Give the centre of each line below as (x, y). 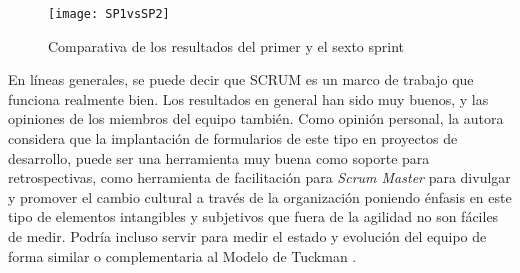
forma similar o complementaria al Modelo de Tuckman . (182, 255)
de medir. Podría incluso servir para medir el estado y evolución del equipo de (247, 236)
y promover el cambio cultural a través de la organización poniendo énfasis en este (260, 196)
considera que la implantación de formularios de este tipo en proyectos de (233, 138)
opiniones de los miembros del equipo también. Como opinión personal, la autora (256, 118)
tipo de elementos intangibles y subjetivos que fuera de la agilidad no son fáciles (253, 216)
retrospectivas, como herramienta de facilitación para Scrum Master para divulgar (259, 177)
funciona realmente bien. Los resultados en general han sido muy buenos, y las (248, 98)
